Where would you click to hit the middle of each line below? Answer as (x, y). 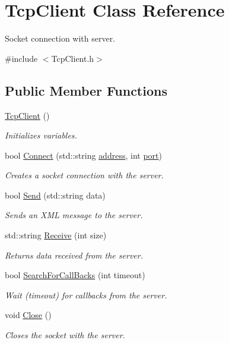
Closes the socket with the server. (65, 335)
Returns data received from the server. (74, 255)
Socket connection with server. (60, 38)
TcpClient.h (73, 58)
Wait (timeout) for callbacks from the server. (86, 295)
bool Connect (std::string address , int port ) (83, 155)
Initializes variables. (41, 135)
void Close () (28, 315)
